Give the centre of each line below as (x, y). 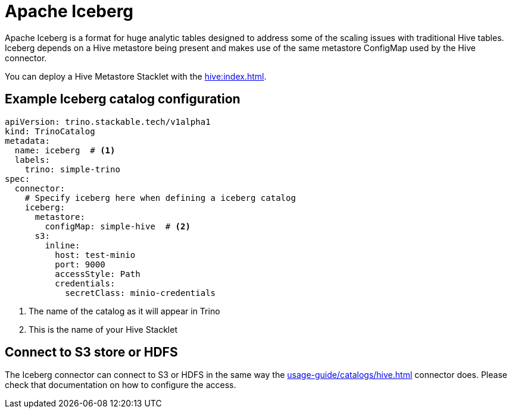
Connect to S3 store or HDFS (91, 352)
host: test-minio (95, 255)
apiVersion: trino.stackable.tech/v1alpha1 (108, 122)
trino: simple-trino (72, 169)
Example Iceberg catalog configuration (123, 99)
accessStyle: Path (98, 274)
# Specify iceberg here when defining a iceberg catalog (160, 198)
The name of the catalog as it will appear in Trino (124, 311)
